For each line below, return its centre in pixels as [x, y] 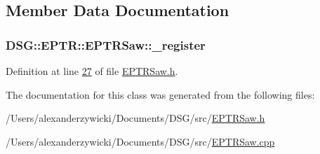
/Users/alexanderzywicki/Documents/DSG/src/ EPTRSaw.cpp [140, 141]
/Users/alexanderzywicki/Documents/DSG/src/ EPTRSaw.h [135, 118]
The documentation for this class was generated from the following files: [160, 94]
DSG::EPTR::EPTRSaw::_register [106, 44]
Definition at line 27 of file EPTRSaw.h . [92, 71]
